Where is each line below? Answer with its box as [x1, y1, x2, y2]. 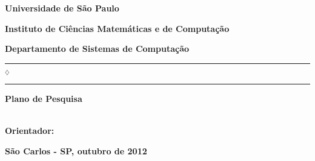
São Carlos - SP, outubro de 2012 [5, 145, 147, 157]
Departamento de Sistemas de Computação [5, 42, 190, 55]
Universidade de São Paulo [5, 2, 119, 14]
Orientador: [5, 124, 55, 137]
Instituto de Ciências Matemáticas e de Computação [5, 22, 230, 34]
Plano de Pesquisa [5, 92, 82, 105]
